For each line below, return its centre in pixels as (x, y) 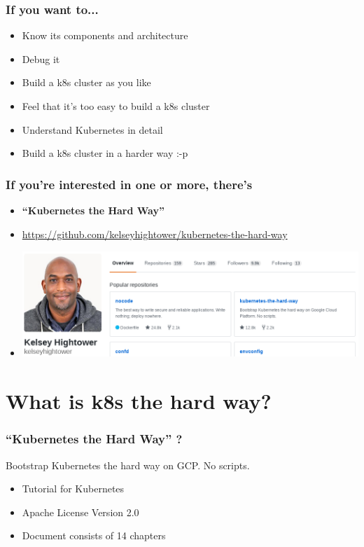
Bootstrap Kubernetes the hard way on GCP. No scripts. (128, 465)
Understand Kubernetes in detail (92, 129)
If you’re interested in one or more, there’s (129, 184)
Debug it (41, 58)
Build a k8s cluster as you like (86, 82)
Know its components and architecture (105, 35)
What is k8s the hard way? (139, 401)
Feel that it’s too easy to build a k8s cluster (116, 106)
